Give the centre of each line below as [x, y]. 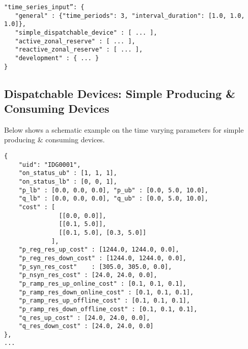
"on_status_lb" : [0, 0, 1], [68, 182]
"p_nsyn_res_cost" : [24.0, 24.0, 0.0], [88, 275]
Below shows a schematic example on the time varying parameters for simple [124, 129]
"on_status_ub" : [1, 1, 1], [68, 173]
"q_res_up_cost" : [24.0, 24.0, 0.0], [84, 318]
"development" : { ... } [57, 58]
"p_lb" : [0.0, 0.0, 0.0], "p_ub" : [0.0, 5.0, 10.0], [113, 190]
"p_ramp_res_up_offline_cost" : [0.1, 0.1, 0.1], [104, 301]
